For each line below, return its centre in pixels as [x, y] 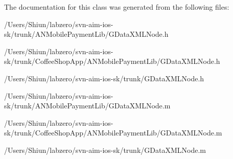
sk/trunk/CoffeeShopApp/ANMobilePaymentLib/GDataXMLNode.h [112, 61]
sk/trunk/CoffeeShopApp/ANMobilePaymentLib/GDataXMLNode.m [113, 133]
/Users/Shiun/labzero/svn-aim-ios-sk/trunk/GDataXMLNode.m [105, 150]
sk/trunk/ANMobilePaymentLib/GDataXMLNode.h [86, 34]
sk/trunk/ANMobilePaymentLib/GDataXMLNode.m [87, 106]
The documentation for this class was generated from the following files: [117, 7]
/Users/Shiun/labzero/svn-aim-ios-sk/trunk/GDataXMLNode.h [104, 78]
